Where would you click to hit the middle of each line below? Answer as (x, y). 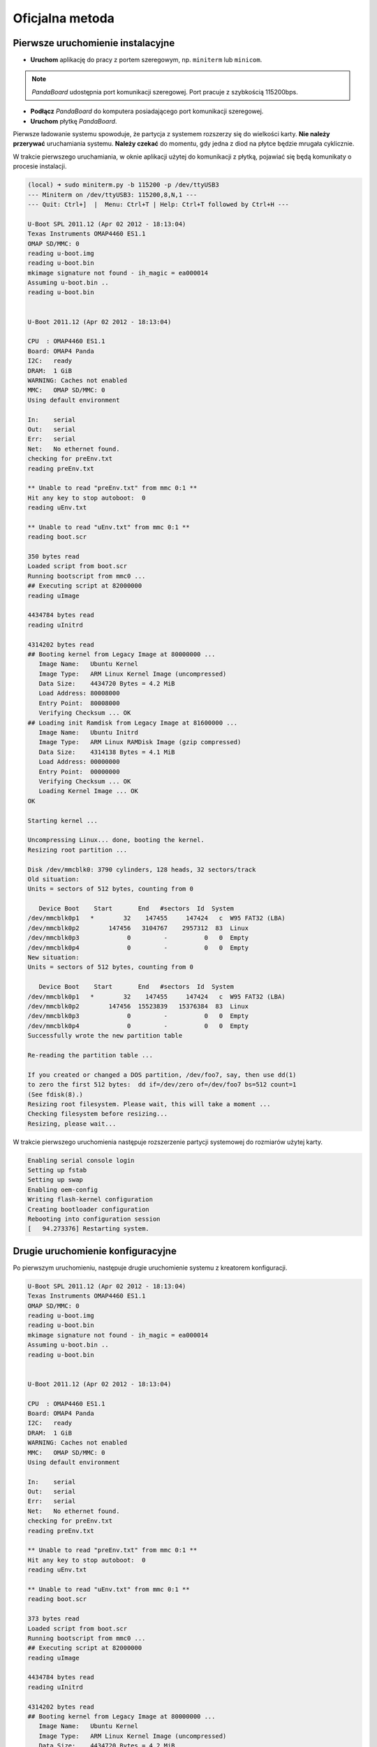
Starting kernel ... (62, 820)
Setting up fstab (57, 1170)
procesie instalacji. (40, 166)
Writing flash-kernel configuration (90, 1199)
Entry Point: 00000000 (79, 771)
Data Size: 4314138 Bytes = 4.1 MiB (107, 752)
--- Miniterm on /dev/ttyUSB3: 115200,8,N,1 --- (112, 195)
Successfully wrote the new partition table (105, 1036)
